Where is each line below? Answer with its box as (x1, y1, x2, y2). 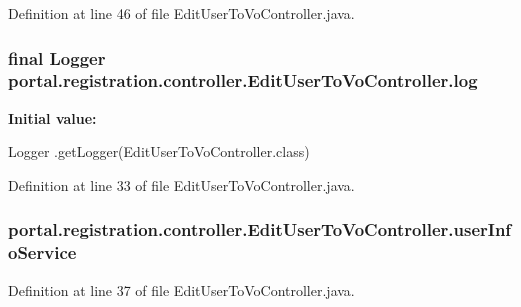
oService (8, 240, 77, 265)
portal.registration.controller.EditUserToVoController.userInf (8, 217, 512, 242)
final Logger (8, 45, 106, 70)
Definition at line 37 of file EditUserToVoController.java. (8, 279, 355, 300)
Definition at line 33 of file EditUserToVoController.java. (8, 174, 355, 195)
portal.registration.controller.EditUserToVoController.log (8, 68, 478, 93)
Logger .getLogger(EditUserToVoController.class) (8, 141, 310, 162)
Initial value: (8, 107, 97, 128)
